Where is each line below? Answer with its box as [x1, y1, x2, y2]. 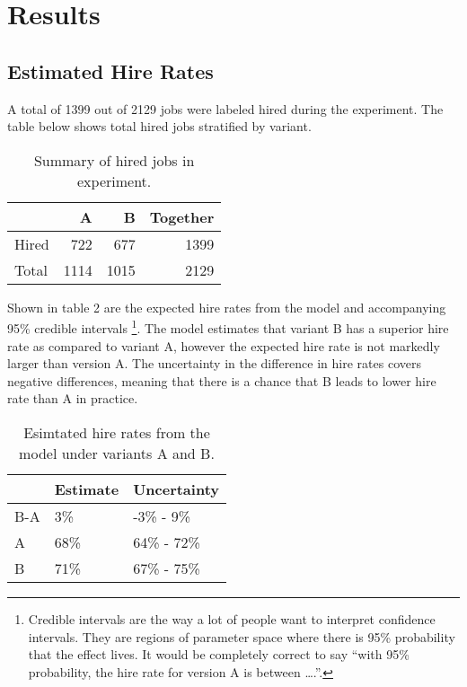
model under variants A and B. [19, 442, 215, 463]
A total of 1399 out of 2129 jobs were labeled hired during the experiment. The [7, 99, 444, 118]
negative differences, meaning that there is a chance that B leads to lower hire [7, 371, 436, 390]
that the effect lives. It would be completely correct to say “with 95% [28, 645, 410, 664]
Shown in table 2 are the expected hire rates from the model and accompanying [7, 297, 446, 316]
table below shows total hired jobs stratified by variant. [7, 117, 312, 136]
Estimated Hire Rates [7, 57, 214, 84]
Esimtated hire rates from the [23, 421, 210, 443]
